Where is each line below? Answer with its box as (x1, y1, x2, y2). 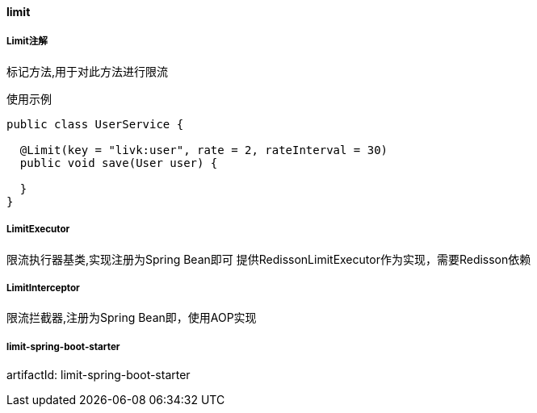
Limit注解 (6, 35, 48, 48)
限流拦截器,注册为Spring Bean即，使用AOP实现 (6, 311, 257, 325)
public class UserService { (6, 117, 184, 131)
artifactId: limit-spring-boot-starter (6, 368, 191, 382)
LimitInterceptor (6, 282, 80, 294)
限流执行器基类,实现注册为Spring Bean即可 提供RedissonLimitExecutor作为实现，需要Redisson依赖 (6, 252, 531, 266)
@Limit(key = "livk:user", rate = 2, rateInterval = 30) (19, 143, 388, 156)
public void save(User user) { (19, 156, 218, 169)
